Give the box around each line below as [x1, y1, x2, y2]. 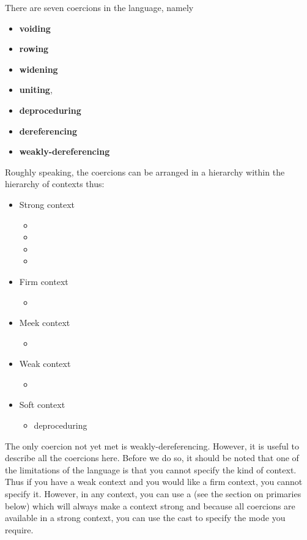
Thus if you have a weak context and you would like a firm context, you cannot [5, 475, 303, 488]
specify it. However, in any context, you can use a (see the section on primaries [5, 487, 301, 500]
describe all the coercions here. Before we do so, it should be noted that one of [5, 451, 299, 464]
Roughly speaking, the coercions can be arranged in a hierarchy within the [5, 165, 285, 178]
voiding [19, 21, 51, 34]
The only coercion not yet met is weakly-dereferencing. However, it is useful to [5, 439, 299, 452]
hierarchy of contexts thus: [5, 177, 105, 190]
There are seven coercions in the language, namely [5, 1, 194, 13]
